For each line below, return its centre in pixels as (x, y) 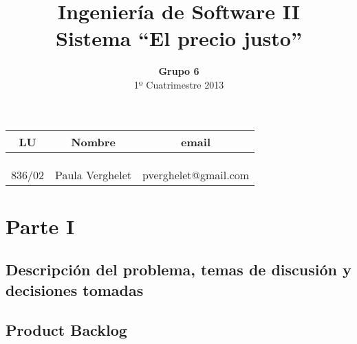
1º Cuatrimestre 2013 (179, 84)
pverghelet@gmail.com (196, 174)
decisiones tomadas (75, 289)
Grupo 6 (179, 71)
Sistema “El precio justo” (179, 38)
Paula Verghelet (93, 174)
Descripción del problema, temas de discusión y (178, 270)
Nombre (93, 141)
